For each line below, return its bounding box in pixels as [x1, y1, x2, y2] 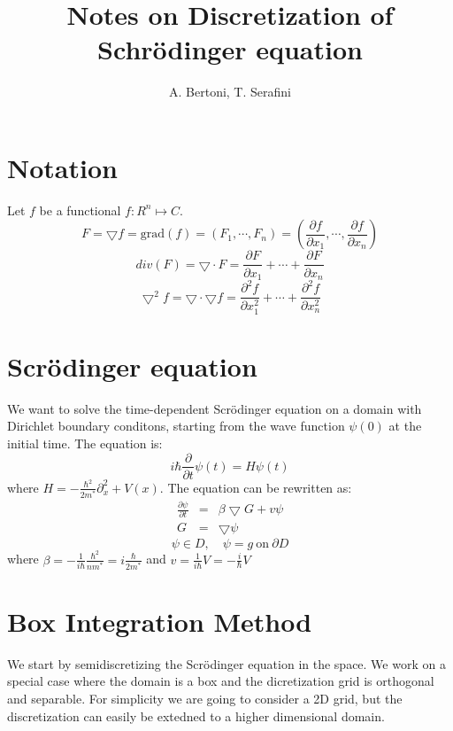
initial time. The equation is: [7, 433, 163, 452]
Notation [7, 149, 118, 185]
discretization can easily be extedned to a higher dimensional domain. [7, 706, 385, 725]
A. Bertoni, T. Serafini [169, 82, 291, 101]
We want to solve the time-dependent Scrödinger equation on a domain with [7, 399, 422, 417]
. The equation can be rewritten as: [159, 478, 352, 496]
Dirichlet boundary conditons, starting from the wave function [7, 416, 345, 435]
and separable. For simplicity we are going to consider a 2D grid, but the [7, 689, 403, 707]
